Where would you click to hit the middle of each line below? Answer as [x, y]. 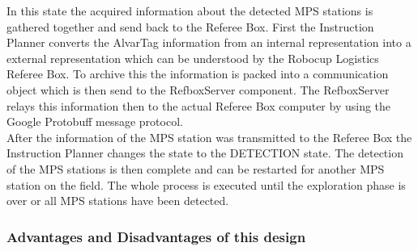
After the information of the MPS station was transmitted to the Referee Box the [209, 137]
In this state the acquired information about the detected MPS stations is [190, 10]
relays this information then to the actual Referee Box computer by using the [199, 105]
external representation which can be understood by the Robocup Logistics [193, 58]
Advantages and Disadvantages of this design [156, 236]
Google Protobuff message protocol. [95, 121]
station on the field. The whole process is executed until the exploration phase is [206, 184]
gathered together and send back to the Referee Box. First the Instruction [190, 26]
